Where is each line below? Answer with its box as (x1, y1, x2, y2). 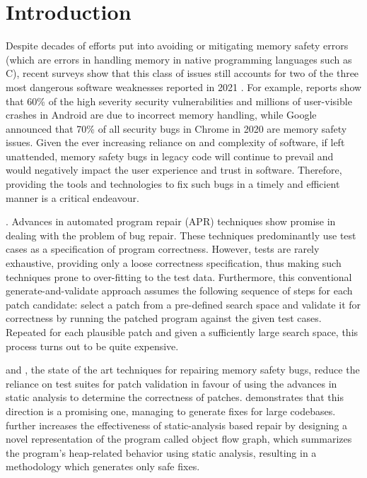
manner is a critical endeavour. (6, 190, 139, 205)
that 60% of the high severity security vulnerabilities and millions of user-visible (6, 93, 352, 108)
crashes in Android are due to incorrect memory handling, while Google (6, 107, 317, 122)
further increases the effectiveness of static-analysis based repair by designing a (6, 417, 348, 432)
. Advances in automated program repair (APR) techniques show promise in (6, 214, 336, 229)
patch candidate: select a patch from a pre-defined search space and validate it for (6, 297, 361, 311)
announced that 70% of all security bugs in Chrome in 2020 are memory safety (6, 121, 347, 136)
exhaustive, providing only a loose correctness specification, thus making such (6, 256, 342, 270)
